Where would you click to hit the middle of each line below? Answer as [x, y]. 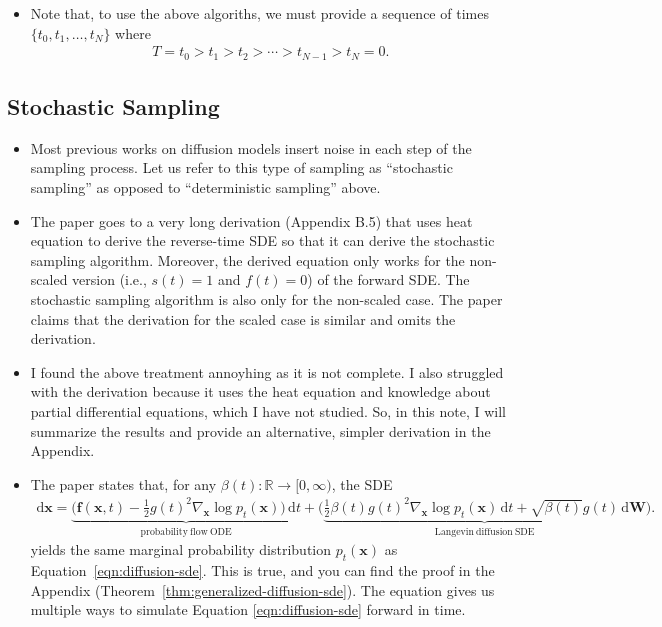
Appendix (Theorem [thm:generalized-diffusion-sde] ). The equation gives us [262, 589]
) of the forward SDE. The [388, 279]
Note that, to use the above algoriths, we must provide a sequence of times [259, 13]
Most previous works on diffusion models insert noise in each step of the [251, 147]
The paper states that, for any [123, 483]
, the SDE [362, 483]
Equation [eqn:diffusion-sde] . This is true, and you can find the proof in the [262, 569]
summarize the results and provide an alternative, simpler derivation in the [260, 430]
